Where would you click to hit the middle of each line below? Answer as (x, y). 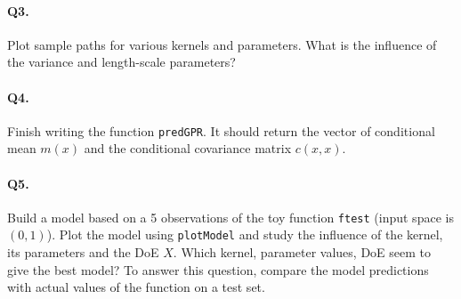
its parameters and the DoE (83, 252)
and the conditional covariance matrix (188, 148)
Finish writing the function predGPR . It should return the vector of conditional (221, 130)
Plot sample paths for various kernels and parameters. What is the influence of (222, 44)
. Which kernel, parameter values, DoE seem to (302, 252)
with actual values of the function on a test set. (136, 287)
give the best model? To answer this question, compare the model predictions (218, 269)
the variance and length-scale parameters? (121, 62)
